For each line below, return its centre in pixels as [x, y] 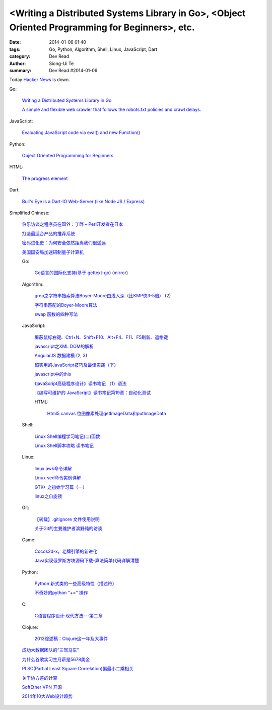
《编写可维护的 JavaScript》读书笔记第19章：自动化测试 [93, 393]
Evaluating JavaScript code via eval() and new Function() [81, 133]
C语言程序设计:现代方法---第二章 [69, 616]
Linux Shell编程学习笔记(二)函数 [67, 436]
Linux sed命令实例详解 [58, 478]
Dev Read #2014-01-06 [73, 70]
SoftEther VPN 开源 [42, 687]
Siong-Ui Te [61, 63]
